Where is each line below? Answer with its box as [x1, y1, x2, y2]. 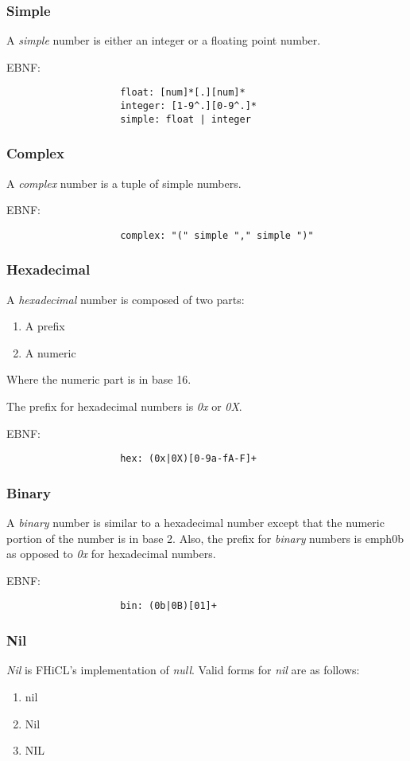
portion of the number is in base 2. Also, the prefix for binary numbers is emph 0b [6, 529, 404, 546]
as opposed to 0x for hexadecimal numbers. [6, 545, 216, 562]
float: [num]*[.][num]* [120, 87, 246, 99]
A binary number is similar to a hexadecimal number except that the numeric [6, 514, 385, 531]
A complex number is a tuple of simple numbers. [6, 174, 242, 191]
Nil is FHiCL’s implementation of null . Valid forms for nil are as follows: [6, 661, 360, 678]
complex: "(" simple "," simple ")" [120, 229, 314, 241]
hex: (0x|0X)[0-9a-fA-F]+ [120, 453, 257, 465]
